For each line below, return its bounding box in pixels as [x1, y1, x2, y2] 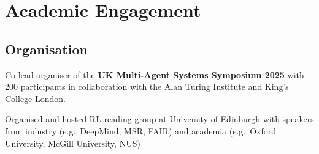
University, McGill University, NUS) [5, 136, 140, 149]
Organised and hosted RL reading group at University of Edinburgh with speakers [5, 112, 314, 125]
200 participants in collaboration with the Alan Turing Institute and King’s [5, 80, 289, 93]
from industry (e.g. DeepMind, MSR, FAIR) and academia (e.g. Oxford [5, 124, 277, 137]
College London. [5, 92, 66, 105]
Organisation [5, 39, 88, 58]
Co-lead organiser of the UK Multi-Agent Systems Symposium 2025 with [5, 68, 304, 81]
